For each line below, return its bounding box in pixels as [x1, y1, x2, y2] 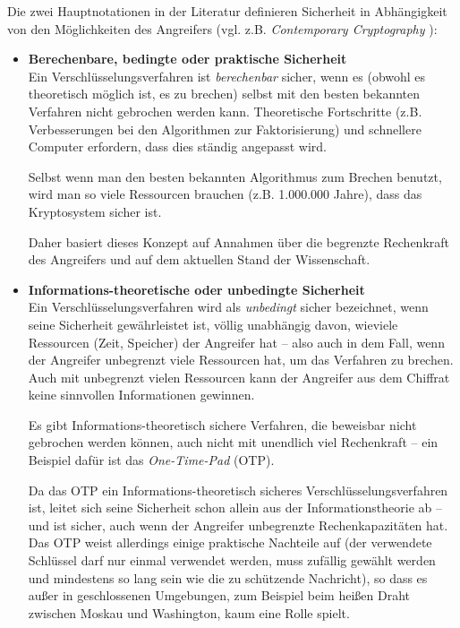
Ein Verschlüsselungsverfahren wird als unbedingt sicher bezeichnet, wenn [28, 297, 429, 316]
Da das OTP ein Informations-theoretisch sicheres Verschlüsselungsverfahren [28, 480, 448, 499]
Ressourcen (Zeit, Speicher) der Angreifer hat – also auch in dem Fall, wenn [28, 332, 445, 351]
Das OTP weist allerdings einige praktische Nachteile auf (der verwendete [28, 533, 432, 552]
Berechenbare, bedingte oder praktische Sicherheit [28, 49, 347, 68]
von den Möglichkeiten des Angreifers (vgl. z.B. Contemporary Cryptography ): [7, 19, 438, 38]
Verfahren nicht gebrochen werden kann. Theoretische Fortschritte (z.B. [28, 101, 422, 120]
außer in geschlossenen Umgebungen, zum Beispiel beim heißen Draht [28, 586, 410, 605]
